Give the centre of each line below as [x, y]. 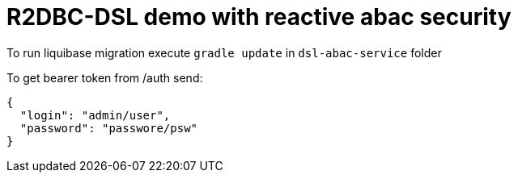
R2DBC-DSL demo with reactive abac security [259, 17]
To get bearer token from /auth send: [105, 77]
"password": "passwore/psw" [109, 128]
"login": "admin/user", [95, 115]
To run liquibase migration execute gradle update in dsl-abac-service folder [224, 52]
